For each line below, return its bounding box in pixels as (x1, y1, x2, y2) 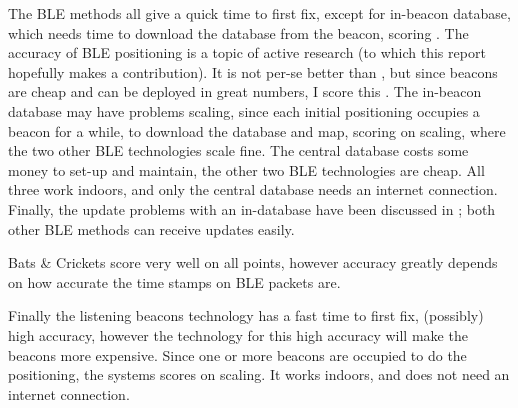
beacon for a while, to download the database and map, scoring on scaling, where (8, 120, 506, 141)
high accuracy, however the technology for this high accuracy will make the (8, 324, 468, 345)
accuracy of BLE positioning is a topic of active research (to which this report (8, 42, 486, 63)
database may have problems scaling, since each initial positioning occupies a (8, 100, 480, 121)
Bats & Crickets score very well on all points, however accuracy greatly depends (8, 252, 498, 273)
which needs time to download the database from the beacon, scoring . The (8, 22, 469, 43)
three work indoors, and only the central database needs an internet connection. (8, 179, 498, 200)
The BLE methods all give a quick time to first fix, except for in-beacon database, (8, 3, 511, 23)
